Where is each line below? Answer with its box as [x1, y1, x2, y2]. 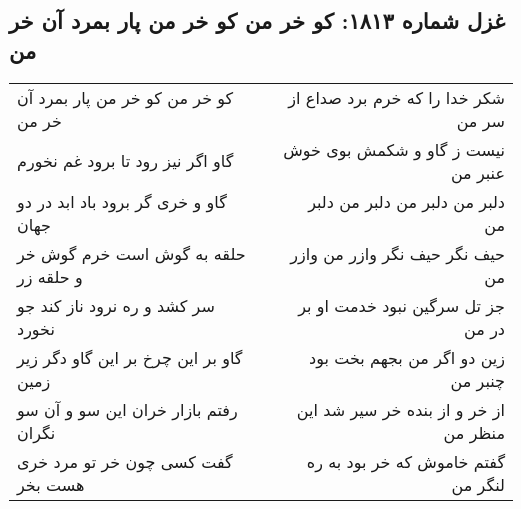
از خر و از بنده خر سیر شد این [296, 397, 505, 421]
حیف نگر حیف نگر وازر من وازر [290, 241, 505, 265]
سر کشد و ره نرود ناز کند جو [17, 293, 215, 317]
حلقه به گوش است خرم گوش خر [17, 241, 246, 265]
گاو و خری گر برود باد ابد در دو [17, 189, 227, 213]
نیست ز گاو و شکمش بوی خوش [283, 137, 505, 161]
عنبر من [450, 160, 505, 184]
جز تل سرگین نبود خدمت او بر [298, 293, 505, 317]
